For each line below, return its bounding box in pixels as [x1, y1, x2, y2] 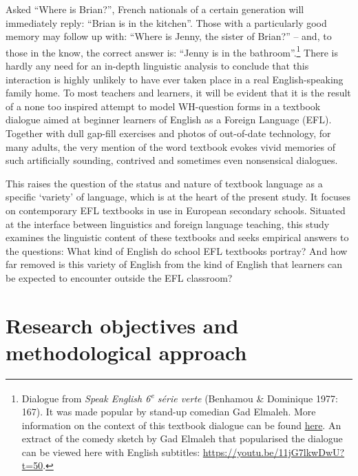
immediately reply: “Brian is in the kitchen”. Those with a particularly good [6, 15, 327, 30]
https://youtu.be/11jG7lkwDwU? [202, 444, 345, 459]
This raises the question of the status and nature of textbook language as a [6, 176, 323, 190]
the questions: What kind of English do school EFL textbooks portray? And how [6, 243, 348, 258]
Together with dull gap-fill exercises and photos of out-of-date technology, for [6, 126, 331, 140]
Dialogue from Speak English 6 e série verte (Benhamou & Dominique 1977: [21, 389, 338, 405]
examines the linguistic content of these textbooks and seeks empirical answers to [6, 230, 349, 245]
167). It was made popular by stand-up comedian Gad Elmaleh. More [21, 404, 316, 419]
